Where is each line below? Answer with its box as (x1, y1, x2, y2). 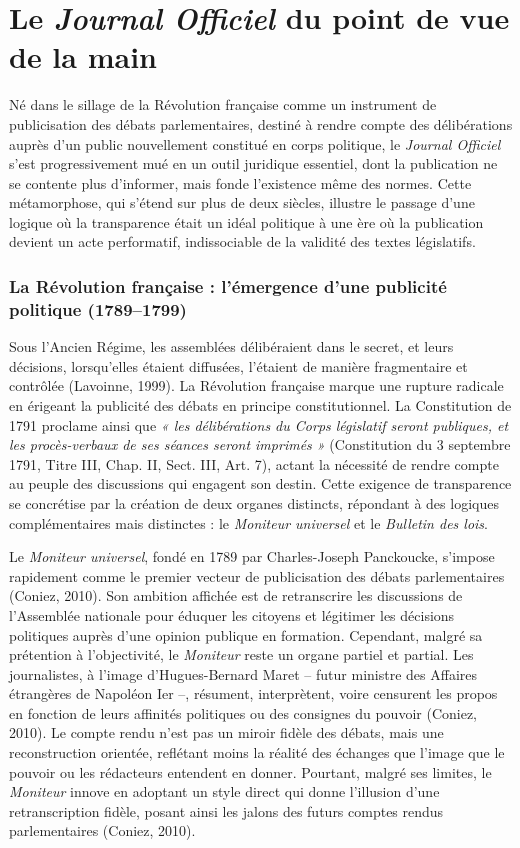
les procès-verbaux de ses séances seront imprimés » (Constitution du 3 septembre (9, 434, 511, 455)
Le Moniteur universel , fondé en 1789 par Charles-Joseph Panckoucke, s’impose (9, 546, 495, 567)
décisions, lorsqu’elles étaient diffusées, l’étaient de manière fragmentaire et (9, 355, 468, 376)
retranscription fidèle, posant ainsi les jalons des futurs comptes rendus (9, 800, 444, 821)
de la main (9, 36, 157, 77)
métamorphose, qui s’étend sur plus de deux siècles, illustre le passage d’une (9, 192, 475, 213)
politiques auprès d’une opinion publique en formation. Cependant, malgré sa (9, 624, 483, 645)
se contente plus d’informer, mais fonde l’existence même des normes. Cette (9, 172, 472, 193)
